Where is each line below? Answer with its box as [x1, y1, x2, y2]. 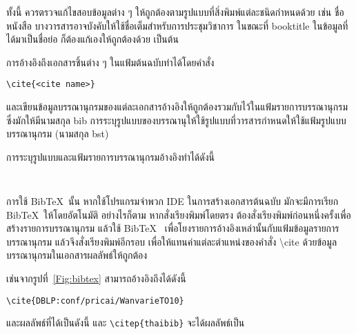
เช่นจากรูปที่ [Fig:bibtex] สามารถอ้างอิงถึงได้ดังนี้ [6, 271, 186, 286]
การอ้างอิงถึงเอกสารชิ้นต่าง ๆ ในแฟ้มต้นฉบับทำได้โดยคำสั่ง [6, 55, 215, 69]
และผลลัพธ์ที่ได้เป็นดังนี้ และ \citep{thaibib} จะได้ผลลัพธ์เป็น [6, 315, 245, 330]
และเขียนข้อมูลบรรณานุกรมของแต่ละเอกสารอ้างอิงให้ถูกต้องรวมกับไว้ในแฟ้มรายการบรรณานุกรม [6, 99, 348, 114]
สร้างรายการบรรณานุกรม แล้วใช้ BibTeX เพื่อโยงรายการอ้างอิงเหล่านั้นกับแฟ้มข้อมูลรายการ [6, 221, 339, 235]
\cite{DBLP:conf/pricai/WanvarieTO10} [6, 295, 184, 306]
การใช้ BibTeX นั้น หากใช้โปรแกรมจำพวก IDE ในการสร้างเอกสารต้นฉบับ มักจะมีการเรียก [6, 194, 339, 208]
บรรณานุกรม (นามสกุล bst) [6, 126, 109, 141]
